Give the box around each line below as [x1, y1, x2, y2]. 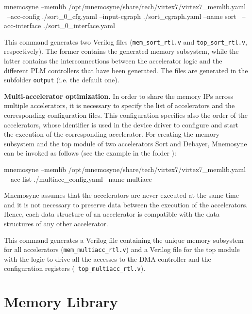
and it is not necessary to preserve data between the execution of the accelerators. [4, 199, 248, 209]
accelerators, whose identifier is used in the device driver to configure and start [4, 119, 238, 129]
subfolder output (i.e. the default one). [4, 75, 119, 85]
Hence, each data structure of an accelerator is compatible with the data [4, 209, 219, 219]
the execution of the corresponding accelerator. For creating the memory [4, 129, 219, 139]
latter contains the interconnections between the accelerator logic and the [4, 56, 222, 66]
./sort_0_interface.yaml [43, 20, 115, 31]
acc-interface [4, 20, 41, 31]
